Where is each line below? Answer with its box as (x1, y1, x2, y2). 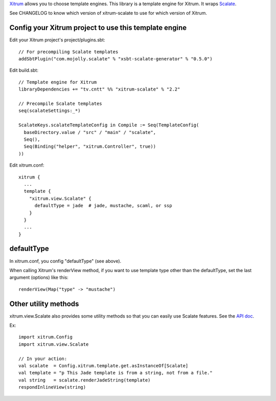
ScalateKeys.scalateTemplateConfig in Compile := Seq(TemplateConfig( (18, 122, 199, 128)
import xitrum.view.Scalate (18, 341, 89, 347)
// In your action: (18, 355, 67, 362)
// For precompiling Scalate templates (18, 49, 119, 55)
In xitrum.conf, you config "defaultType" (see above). (9, 258, 122, 264)
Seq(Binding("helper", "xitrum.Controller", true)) (24, 144, 156, 149)
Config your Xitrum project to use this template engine (9, 24, 187, 32)
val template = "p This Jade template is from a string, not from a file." (18, 370, 213, 376)
